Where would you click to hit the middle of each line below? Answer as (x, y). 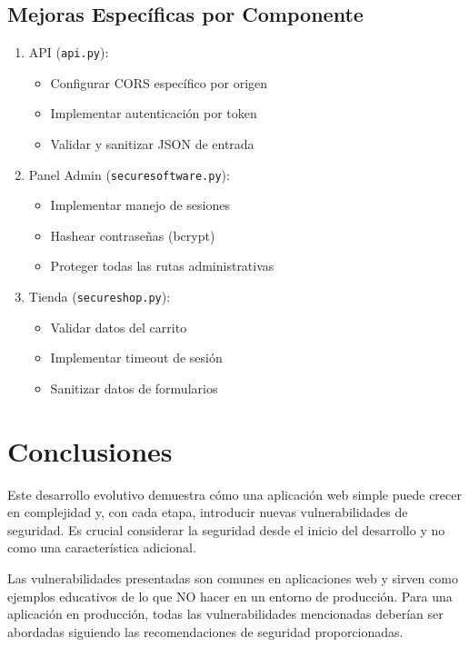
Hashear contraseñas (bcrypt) (133, 235)
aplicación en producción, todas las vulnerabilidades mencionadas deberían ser (225, 614)
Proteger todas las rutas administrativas (162, 266)
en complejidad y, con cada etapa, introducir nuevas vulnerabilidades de (208, 512)
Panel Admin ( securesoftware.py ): (129, 174)
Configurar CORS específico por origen (159, 82)
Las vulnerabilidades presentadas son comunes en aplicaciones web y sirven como (233, 578)
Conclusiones (90, 450)
